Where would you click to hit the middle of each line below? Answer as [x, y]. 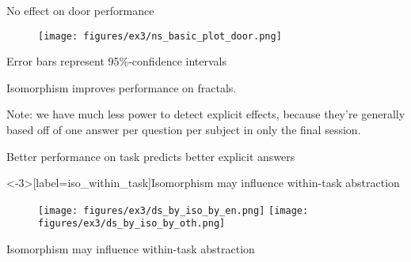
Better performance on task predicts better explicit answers [151, 156]
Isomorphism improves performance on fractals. [122, 87]
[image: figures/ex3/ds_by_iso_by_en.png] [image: [173, 210]
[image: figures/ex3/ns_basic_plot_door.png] [160, 36]
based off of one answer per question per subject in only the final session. [184, 130]
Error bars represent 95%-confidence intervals [116, 61]
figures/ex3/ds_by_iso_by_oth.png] [132, 224]
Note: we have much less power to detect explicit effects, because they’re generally [206, 114]
